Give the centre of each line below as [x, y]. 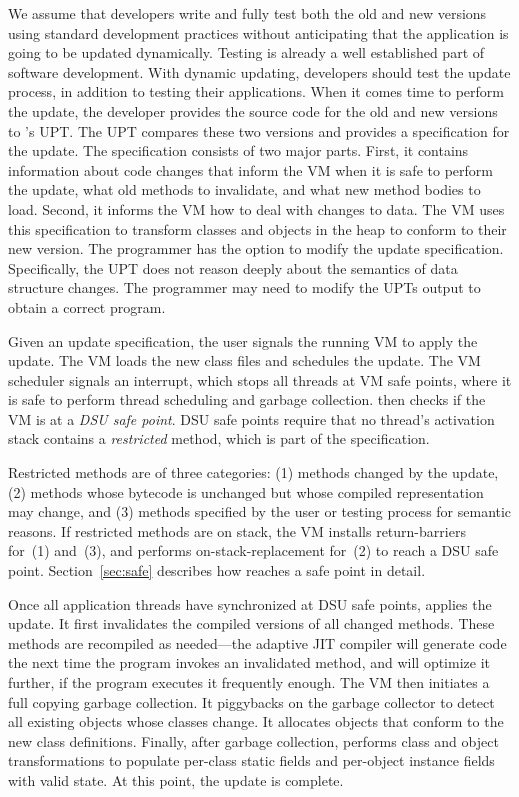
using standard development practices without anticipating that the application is [258, 32]
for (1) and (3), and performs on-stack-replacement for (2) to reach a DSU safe [253, 550]
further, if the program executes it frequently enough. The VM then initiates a [249, 682]
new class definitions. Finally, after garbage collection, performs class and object [253, 740]
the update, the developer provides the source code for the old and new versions [253, 110]
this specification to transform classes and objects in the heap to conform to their [257, 228]
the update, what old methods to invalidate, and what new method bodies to [244, 189]
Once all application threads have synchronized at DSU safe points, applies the [250, 603]
